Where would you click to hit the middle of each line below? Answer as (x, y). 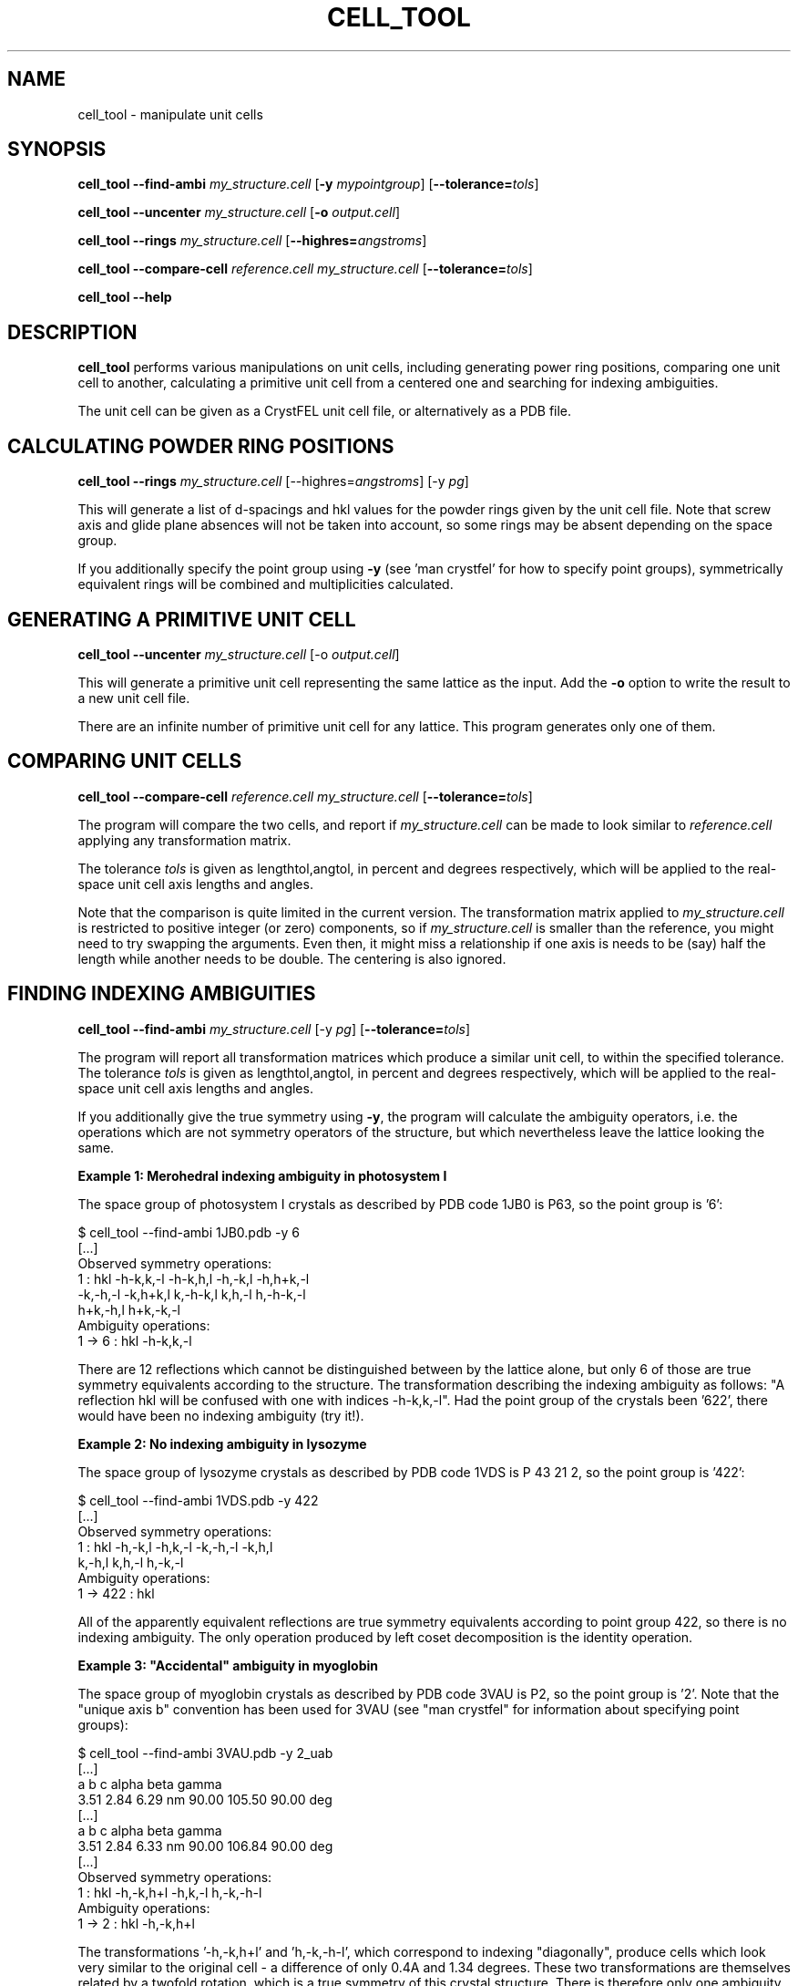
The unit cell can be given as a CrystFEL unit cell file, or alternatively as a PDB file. (325, 411)
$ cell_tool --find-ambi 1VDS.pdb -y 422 (198, 1500)
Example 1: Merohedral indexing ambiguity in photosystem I (262, 1175)
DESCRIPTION (72, 332)
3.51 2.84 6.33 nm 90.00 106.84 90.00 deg (205, 1846)
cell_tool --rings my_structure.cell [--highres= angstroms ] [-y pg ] (273, 481)
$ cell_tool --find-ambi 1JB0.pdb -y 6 (189, 1232)
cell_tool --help (125, 297)
